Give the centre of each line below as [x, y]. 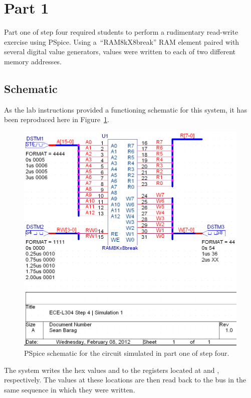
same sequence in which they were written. [70, 389]
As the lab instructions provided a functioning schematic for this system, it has [125, 109]
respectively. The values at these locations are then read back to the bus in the [125, 380]
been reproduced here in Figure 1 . [57, 119]
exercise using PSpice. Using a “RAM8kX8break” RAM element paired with [122, 41]
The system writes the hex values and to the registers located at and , [112, 370]
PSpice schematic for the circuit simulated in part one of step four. [127, 353]
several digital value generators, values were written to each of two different [120, 52]
